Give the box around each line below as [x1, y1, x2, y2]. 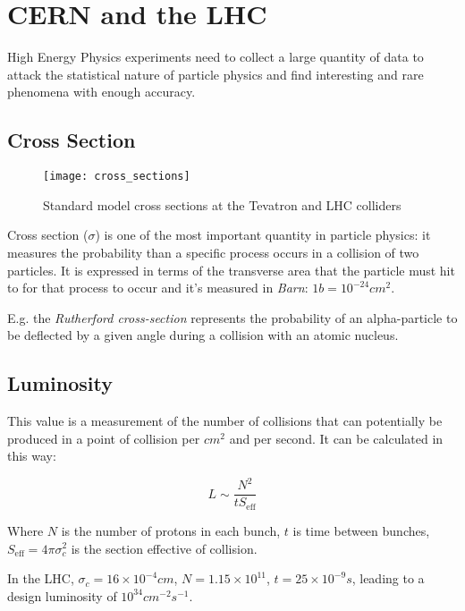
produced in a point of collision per [7, 429, 200, 447]
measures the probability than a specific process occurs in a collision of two [7, 242, 419, 261]
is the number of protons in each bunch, [61, 521, 281, 539]
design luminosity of [7, 586, 117, 605]
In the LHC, [7, 569, 74, 588]
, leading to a [351, 569, 425, 588]
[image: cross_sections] [43, 170, 190, 183]
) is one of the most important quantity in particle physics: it [95, 225, 431, 244]
